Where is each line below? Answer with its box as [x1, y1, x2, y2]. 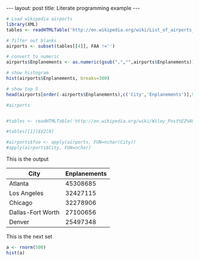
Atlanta [9, 180, 29, 187]
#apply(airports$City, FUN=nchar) [6, 145, 92, 151]
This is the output [6, 155, 49, 162]
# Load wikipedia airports [6, 16, 73, 22]
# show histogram [6, 70, 49, 76]
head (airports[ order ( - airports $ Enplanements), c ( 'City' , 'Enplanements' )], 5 [6, 92, 195, 97]
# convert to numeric [6, 54, 60, 60]
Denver [9, 218, 30, 226]
